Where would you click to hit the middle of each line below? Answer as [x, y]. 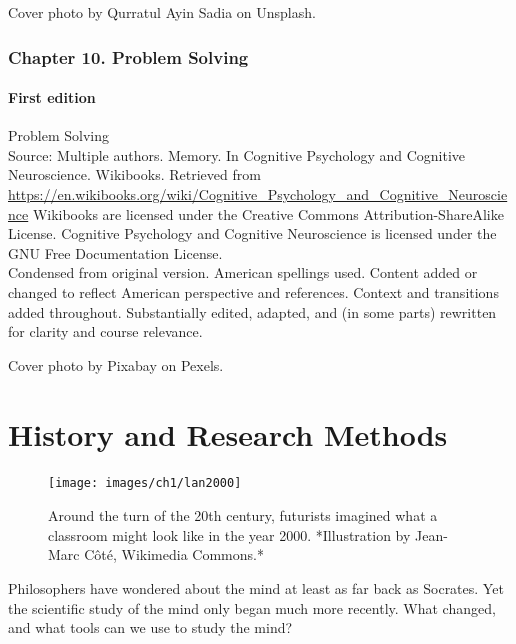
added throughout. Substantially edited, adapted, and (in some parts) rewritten [252, 311]
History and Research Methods [228, 433]
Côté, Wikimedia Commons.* [174, 554]
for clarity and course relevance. [105, 331]
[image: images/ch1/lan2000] [145, 483]
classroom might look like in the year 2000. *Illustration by [229, 534]
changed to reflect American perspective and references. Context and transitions [253, 291]
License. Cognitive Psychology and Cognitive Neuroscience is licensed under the [252, 233]
